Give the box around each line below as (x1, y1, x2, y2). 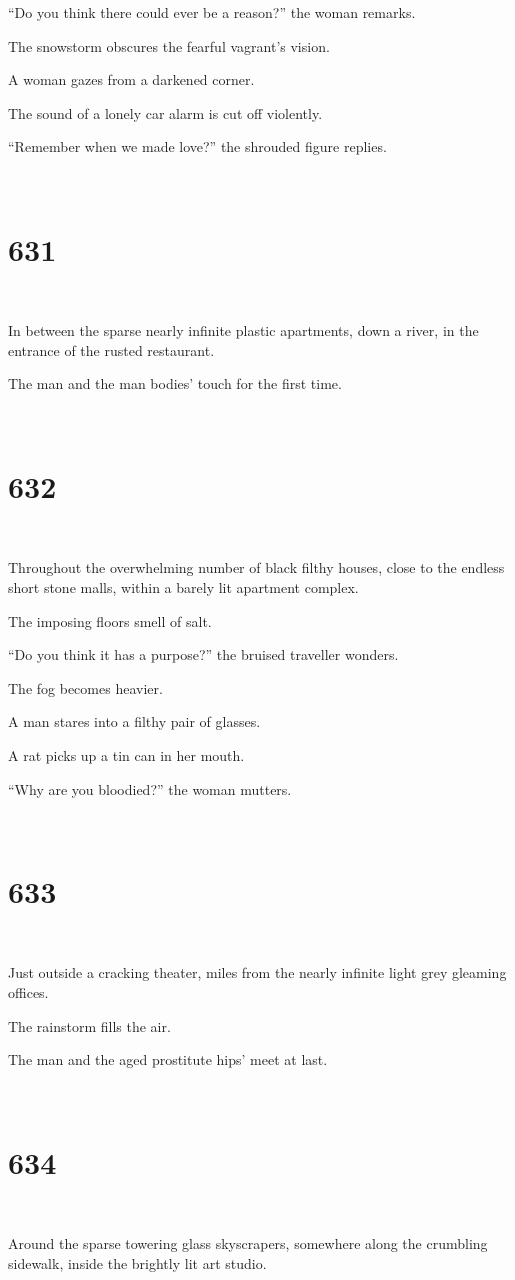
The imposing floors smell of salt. (8, 610, 212, 631)
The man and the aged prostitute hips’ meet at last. (8, 1049, 328, 1070)
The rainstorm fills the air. (8, 1015, 171, 1036)
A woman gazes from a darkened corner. (8, 69, 255, 90)
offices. (8, 982, 49, 1003)
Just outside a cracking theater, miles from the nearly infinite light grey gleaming (8, 962, 507, 983)
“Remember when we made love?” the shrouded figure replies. (8, 136, 387, 157)
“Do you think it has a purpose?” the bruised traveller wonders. (8, 644, 399, 665)
